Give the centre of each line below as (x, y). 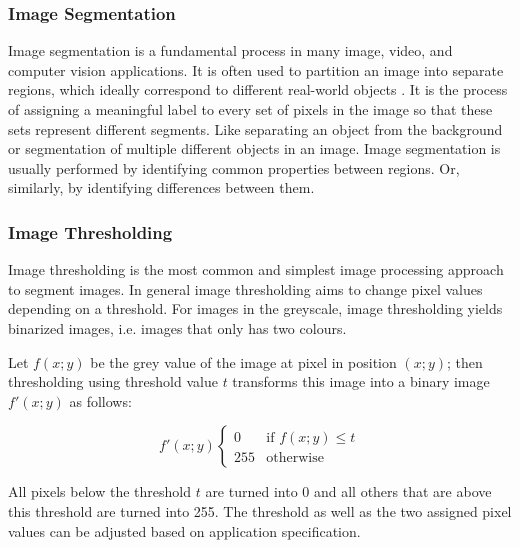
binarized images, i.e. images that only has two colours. (177, 327)
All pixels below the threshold (99, 491)
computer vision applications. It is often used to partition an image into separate (256, 69)
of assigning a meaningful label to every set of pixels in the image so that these (250, 109)
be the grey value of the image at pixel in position (243, 361)
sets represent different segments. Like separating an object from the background (255, 128)
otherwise (295, 458)
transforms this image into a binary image (361, 381)
